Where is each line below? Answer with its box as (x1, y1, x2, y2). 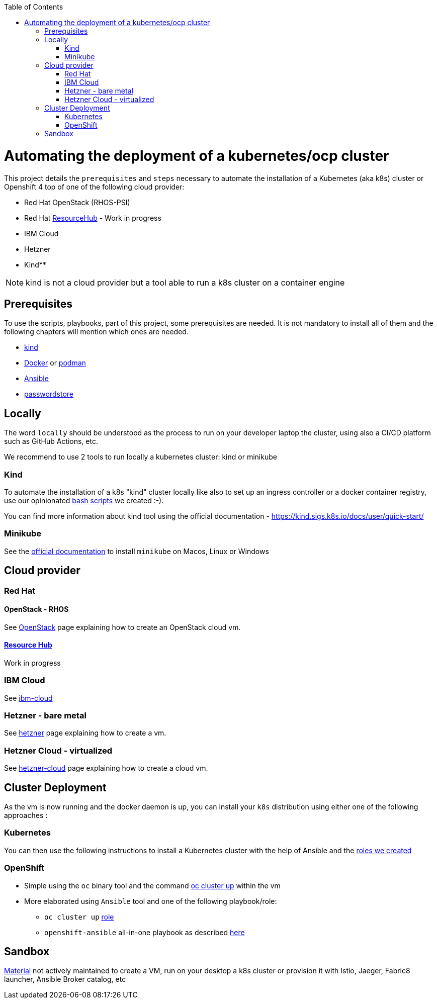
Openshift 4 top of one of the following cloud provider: (4, 182, 185, 191)
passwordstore (24, 390, 73, 399)
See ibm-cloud (4, 693, 53, 702)
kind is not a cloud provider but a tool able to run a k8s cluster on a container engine (26, 277, 345, 288)
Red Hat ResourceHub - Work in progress (24, 213, 161, 222)
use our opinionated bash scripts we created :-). (4, 496, 164, 505)
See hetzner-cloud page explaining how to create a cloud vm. (4, 764, 208, 773)
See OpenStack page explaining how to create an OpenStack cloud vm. (4, 622, 241, 631)
